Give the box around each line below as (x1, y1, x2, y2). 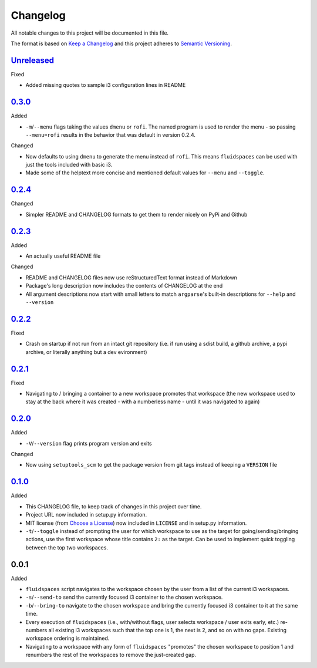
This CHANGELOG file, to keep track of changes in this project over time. (25, 502, 202, 510)
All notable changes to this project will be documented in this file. (11, 29, 169, 36)
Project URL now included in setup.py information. (25, 511, 147, 518)
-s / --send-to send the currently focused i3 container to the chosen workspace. (25, 593, 223, 601)
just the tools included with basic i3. (25, 161, 113, 168)
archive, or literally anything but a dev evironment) (25, 348, 147, 355)
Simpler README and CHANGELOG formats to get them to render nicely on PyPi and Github (25, 211, 248, 218)
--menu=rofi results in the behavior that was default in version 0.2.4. (25, 131, 196, 138)
